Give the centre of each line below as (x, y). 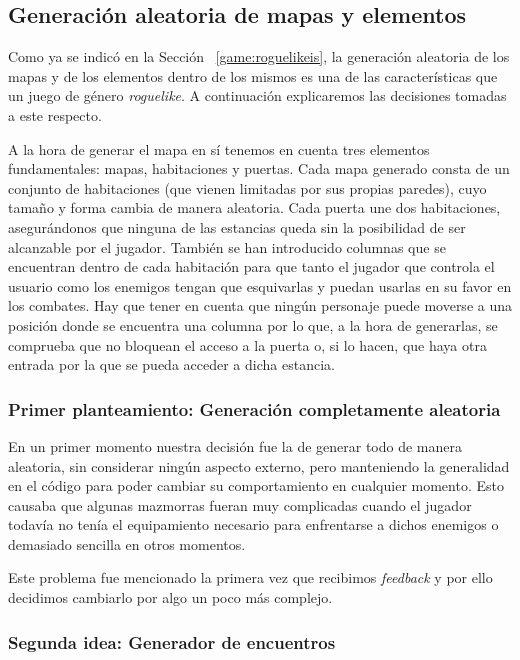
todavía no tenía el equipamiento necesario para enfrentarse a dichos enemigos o (253, 524)
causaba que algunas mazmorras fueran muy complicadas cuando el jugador (240, 504)
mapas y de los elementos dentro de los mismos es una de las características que (253, 75)
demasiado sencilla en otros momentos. (127, 543)
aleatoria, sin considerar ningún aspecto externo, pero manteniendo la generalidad (259, 465)
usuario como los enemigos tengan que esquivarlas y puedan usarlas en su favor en (260, 285)
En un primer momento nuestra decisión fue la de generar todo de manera (235, 445)
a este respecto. (55, 114)
